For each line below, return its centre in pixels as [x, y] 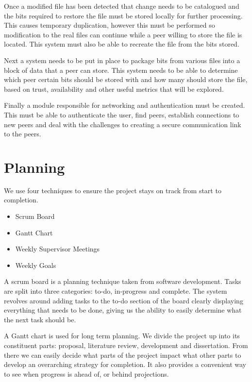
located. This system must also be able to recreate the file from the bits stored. [122, 44]
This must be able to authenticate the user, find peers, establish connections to [122, 114]
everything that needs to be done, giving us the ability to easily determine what [123, 310]
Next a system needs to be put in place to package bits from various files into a [122, 60]
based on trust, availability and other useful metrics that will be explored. [114, 89]
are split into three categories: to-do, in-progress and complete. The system [116, 291]
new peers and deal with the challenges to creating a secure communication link [123, 124]
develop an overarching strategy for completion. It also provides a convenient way [125, 364]
